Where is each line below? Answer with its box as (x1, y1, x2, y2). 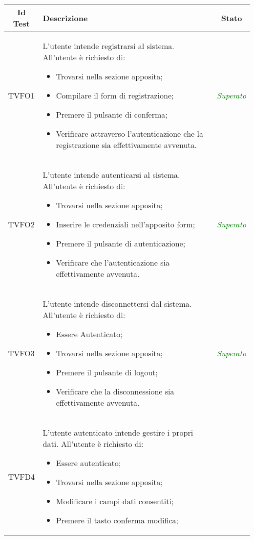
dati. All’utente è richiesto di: (42, 438, 144, 449)
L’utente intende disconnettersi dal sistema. (42, 298, 192, 309)
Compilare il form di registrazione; (56, 90, 174, 101)
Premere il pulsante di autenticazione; (56, 238, 186, 249)
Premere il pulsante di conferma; (56, 109, 168, 120)
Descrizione (42, 12, 88, 24)
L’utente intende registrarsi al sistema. (42, 40, 174, 51)
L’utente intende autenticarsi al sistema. (42, 169, 180, 180)
